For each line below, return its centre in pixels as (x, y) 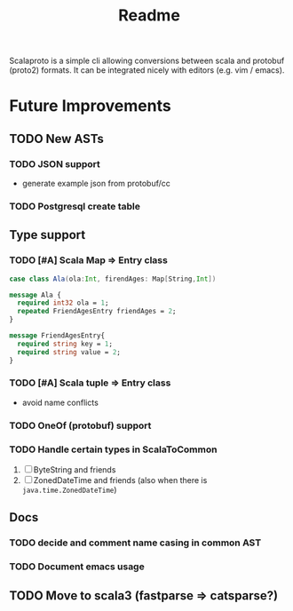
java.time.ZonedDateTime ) (69, 490)
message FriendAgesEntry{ (57, 336)
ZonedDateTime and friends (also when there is (120, 480)
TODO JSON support (55, 163)
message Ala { (36, 295)
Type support (48, 235)
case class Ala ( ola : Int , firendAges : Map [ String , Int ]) (113, 279)
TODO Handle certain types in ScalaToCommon (113, 449)
